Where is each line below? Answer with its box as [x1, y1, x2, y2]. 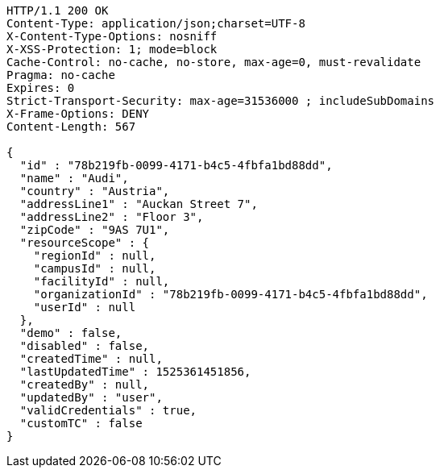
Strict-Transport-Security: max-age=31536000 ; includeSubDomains [6, 94, 435, 107]
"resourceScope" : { [19, 236, 150, 249]
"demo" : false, [19, 326, 122, 339]
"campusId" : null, [33, 262, 156, 275]
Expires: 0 [6, 81, 75, 94]
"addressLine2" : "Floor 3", [19, 210, 204, 223]
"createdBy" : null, [19, 378, 150, 391]
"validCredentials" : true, [19, 404, 197, 417]
